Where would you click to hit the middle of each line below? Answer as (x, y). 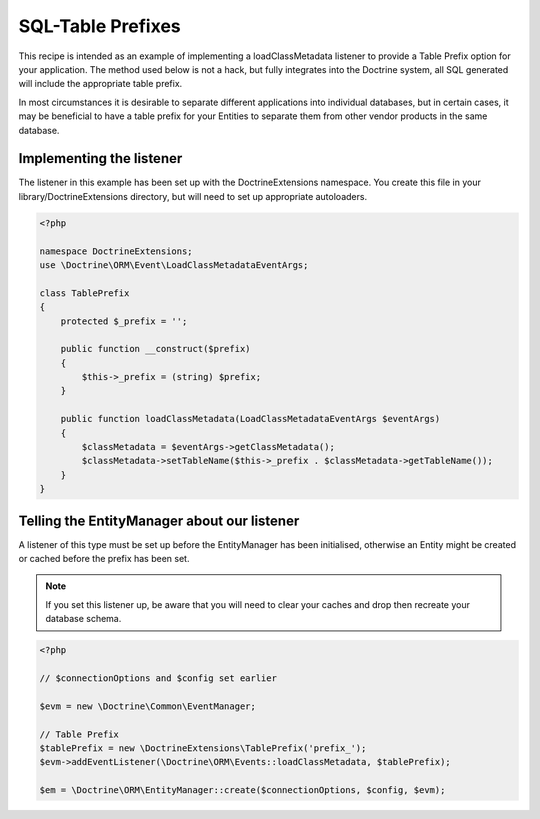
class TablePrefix (84, 293)
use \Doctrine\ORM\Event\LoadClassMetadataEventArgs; (174, 264)
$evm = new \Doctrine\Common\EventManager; (148, 706)
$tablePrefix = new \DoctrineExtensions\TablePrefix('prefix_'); (203, 748)
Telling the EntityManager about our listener (159, 520)
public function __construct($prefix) (155, 349)
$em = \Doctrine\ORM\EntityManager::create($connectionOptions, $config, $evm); (242, 790)
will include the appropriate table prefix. (100, 84)
